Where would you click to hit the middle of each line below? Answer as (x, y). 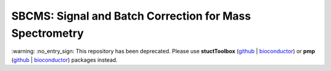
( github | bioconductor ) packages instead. (64, 60)
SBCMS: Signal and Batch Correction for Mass (131, 16)
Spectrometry (48, 33)
